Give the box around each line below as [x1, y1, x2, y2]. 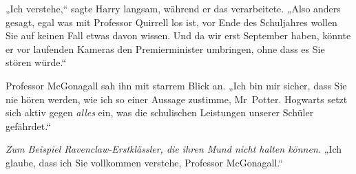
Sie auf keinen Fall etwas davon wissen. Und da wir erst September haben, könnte [6, 28, 351, 43]
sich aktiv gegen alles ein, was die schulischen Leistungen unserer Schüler [6, 105, 314, 120]
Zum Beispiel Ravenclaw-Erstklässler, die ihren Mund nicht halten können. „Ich [6, 142, 342, 156]
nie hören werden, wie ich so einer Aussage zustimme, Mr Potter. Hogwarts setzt [6, 91, 348, 106]
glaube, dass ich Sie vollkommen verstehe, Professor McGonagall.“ [6, 155, 283, 169]
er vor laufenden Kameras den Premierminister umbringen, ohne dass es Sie [6, 41, 325, 56]
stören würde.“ [6, 55, 67, 69]
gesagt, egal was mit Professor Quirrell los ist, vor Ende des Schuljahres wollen [6, 14, 337, 29]
